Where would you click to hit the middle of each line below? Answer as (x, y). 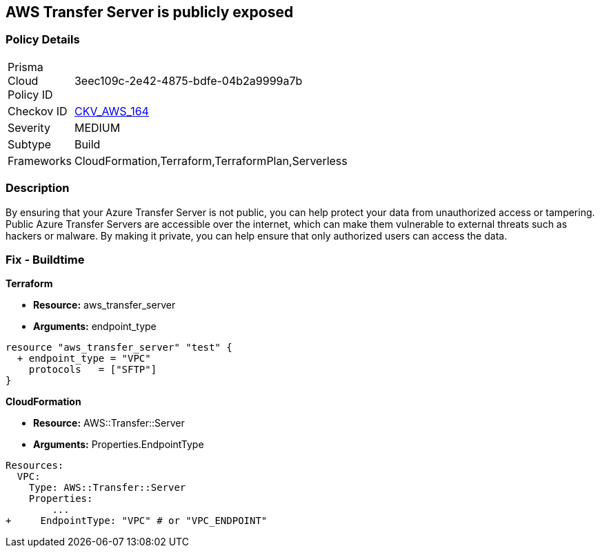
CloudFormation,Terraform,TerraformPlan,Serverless (211, 161)
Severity (29, 127)
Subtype (30, 144)
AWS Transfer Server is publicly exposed (150, 12)
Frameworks (40, 161)
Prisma (26, 67)
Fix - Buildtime (45, 259)
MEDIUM (97, 127)
